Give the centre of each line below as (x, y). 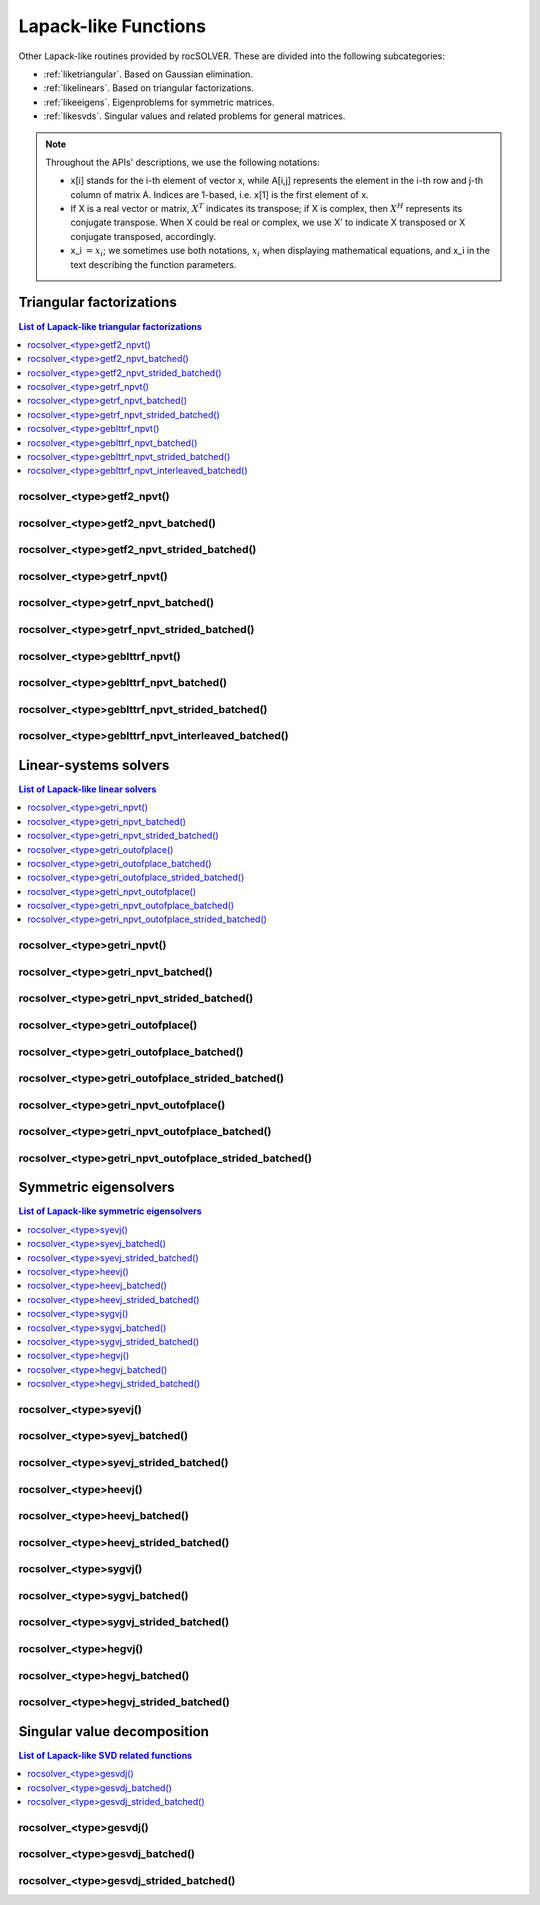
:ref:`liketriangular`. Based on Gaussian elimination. (148, 74)
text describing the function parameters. (153, 264)
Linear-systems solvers (94, 765)
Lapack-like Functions (112, 26)
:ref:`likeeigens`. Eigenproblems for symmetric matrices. (159, 102)
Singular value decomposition (114, 1731)
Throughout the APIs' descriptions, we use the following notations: (182, 162)
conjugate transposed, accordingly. (143, 236)
